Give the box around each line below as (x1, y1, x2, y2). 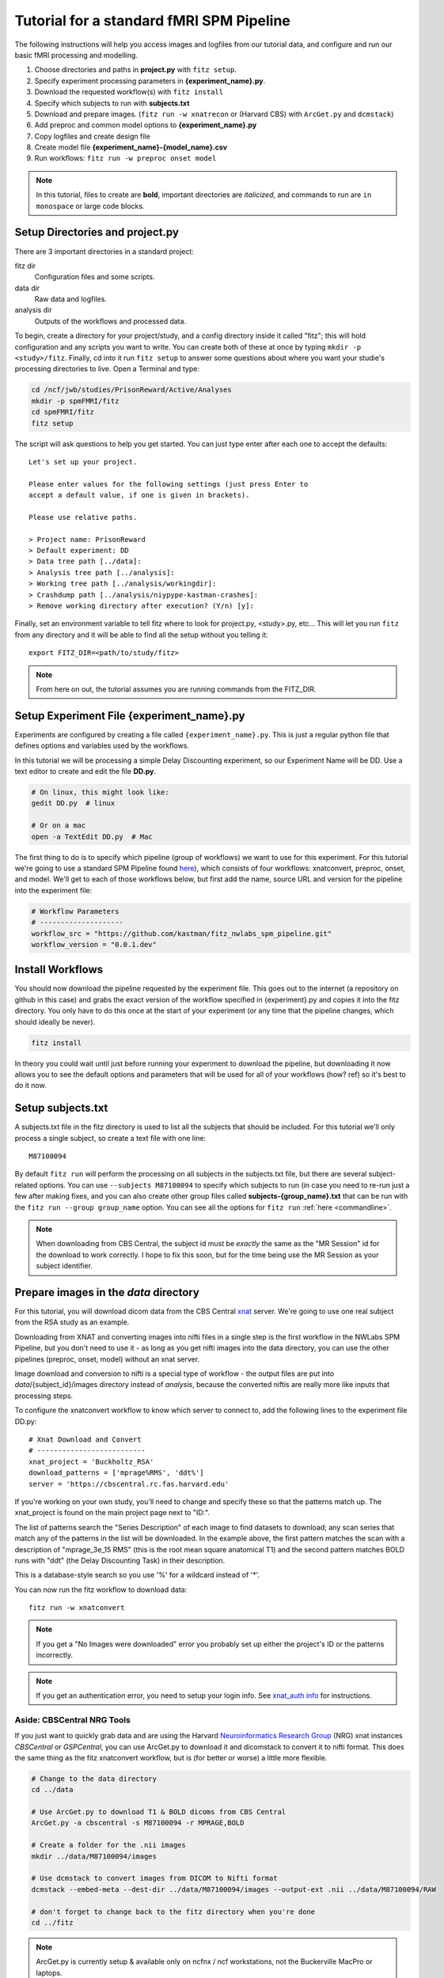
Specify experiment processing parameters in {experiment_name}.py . (34, 76, 265, 85)
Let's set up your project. (28, 457, 138, 466)
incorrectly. (36, 1650, 74, 1660)
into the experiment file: (14, 885, 93, 895)
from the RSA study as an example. (14, 1317, 130, 1327)
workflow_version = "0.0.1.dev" (31, 940, 157, 949)
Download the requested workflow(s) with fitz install (34, 87, 224, 97)
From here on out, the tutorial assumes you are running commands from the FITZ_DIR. (36, 684, 317, 694)
